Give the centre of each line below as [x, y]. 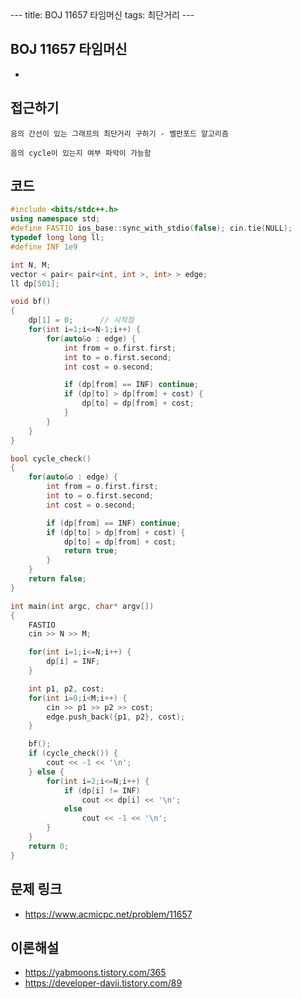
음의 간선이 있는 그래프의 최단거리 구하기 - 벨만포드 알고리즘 [119, 133]
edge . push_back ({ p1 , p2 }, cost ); [116, 717]
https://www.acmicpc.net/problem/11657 [108, 914]
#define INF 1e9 [44, 247]
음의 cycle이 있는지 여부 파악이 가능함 [81, 153]
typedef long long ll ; [57, 238]
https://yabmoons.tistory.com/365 [95, 973]
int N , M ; [31, 265]
